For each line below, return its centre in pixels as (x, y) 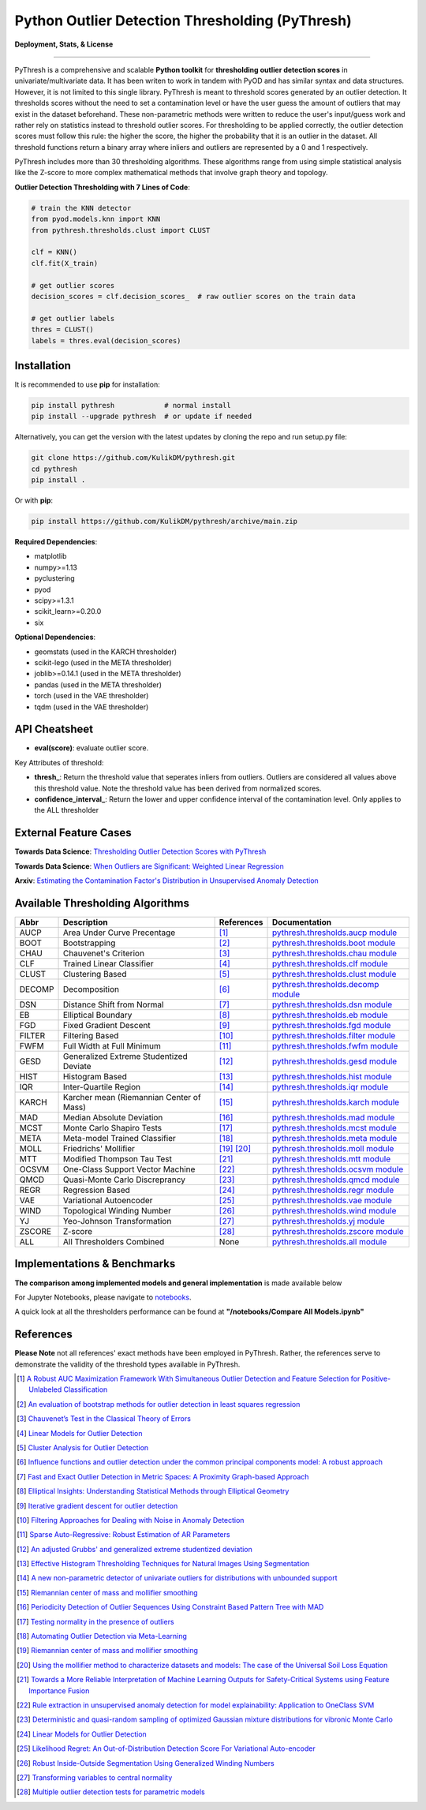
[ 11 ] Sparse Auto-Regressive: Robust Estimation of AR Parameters (123, 1535)
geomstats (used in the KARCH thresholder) (106, 652)
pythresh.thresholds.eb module (330, 1015)
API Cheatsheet (54, 729)
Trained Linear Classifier (108, 964)
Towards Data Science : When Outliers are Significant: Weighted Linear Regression (149, 866)
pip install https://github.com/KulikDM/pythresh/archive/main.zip (164, 522)
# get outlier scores (73, 285)
